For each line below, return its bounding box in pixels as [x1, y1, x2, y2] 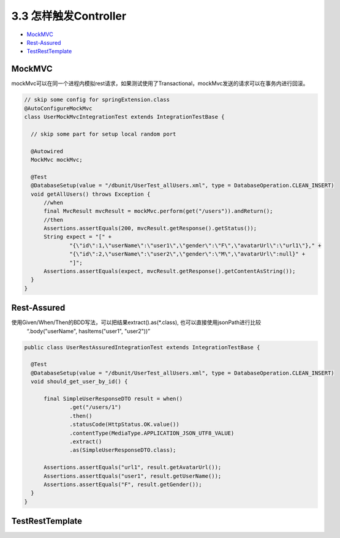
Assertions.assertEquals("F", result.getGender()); [43, 481, 202, 488]
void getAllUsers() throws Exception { [31, 191, 151, 197]
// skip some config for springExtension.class [24, 96, 170, 104]
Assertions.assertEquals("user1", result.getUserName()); [43, 472, 222, 479]
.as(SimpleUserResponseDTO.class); [69, 447, 176, 453]
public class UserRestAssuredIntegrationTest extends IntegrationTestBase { [24, 344, 260, 350]
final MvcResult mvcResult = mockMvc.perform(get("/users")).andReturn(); [43, 208, 273, 214]
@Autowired [31, 148, 64, 154]
